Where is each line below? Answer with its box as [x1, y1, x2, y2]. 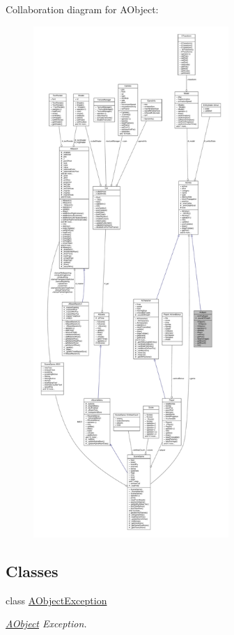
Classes [6, 560, 58, 581]
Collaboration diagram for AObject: [6, 2, 159, 16]
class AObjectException [6, 592, 107, 607]
